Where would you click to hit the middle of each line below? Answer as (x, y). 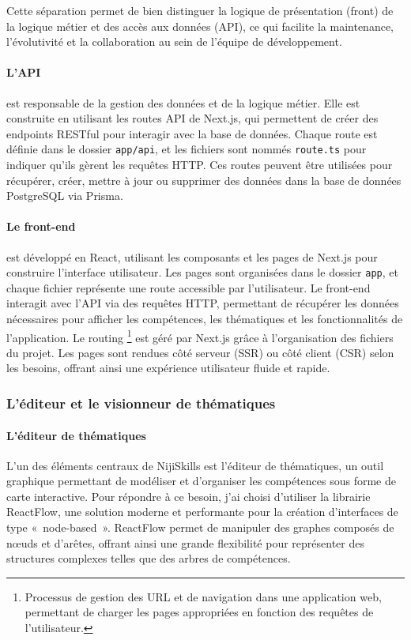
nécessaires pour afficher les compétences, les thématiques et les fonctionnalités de (205, 319)
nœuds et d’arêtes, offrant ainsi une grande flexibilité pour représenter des (185, 542)
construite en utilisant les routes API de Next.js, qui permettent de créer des (192, 118)
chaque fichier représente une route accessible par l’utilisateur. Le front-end (189, 287)
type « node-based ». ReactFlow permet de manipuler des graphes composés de (200, 527)
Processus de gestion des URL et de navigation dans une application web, (203, 596)
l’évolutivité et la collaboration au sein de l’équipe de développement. (174, 41)
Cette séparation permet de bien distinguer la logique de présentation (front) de (200, 10)
